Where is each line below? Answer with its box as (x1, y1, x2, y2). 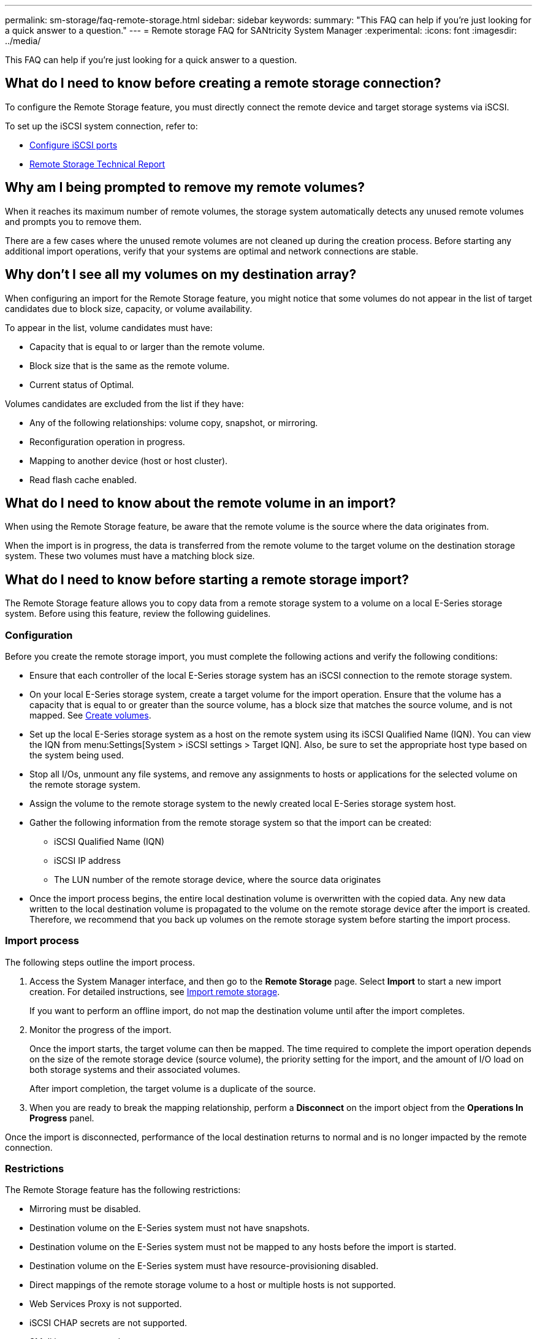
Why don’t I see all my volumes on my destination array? (5, 267, 357, 283)
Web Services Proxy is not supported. (29, 1299, 182, 1310)
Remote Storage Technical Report (29, 158, 166, 169)
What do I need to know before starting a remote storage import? (5, 571, 409, 587)
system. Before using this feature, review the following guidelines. (5, 608, 271, 619)
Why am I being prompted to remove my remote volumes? (5, 180, 365, 196)
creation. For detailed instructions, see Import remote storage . (29, 986, 280, 997)
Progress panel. (29, 1112, 94, 1123)
